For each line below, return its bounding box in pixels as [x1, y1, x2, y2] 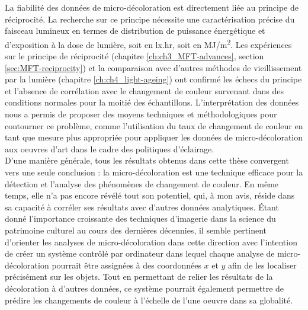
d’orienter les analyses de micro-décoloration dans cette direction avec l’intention [5, 235, 297, 248]
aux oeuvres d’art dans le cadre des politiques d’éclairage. [5, 142, 214, 155]
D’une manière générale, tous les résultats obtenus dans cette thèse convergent [5, 154, 289, 167]
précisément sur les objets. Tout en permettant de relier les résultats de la [5, 270, 273, 283]
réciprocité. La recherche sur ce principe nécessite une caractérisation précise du [5, 12, 295, 25]
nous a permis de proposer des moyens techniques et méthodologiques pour [5, 108, 277, 120]
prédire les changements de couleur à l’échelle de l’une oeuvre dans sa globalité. [5, 293, 293, 306]
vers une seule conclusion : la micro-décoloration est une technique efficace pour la [5, 165, 303, 178]
